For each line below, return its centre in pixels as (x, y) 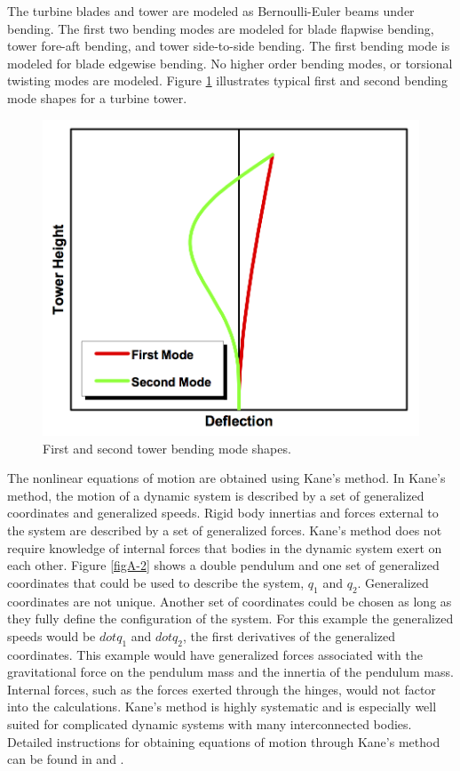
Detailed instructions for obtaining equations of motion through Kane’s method (224, 741)
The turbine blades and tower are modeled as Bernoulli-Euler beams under (211, 11)
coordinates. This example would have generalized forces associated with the (215, 654)
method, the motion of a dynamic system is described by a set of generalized (216, 495)
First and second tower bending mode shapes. (167, 448)
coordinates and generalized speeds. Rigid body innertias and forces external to (223, 513)
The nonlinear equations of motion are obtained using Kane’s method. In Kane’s (226, 478)
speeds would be (52, 635)
